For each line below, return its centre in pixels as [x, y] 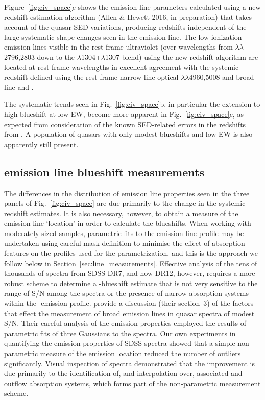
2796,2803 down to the [40, 56]
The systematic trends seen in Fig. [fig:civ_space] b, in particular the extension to [132, 104]
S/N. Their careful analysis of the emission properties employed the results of [125, 323]
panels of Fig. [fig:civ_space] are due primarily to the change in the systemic [125, 203]
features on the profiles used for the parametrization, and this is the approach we [131, 253]
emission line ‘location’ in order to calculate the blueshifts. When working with [128, 223]
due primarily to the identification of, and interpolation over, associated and [123, 373]
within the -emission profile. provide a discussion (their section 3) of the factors [129, 303]
